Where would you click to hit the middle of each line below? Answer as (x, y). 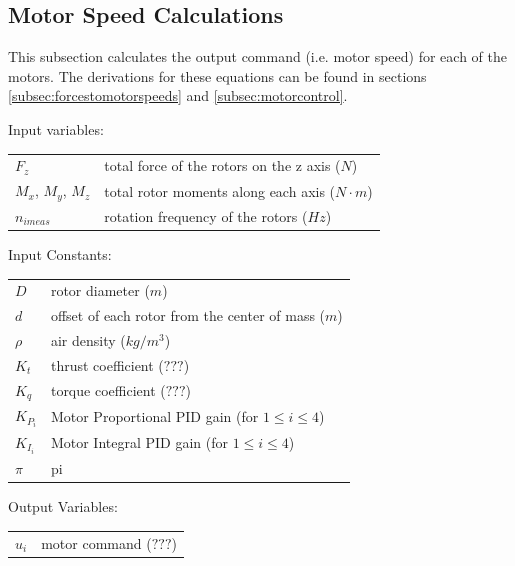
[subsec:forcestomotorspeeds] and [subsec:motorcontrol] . (178, 95)
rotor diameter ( (100, 290)
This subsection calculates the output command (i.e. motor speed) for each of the (257, 56)
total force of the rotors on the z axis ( (222, 165)
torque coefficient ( (108, 390)
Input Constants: (60, 253)
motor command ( (96, 542)
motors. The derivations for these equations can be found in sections (217, 75)
